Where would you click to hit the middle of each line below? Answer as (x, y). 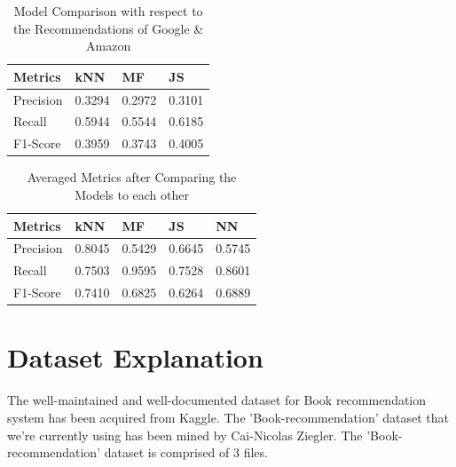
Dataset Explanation (135, 357)
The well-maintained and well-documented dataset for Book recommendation (217, 400)
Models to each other (132, 194)
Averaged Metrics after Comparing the (132, 177)
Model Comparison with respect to (108, 11)
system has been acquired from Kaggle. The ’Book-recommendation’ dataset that (228, 417)
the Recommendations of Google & (109, 28)
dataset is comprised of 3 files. (186, 452)
